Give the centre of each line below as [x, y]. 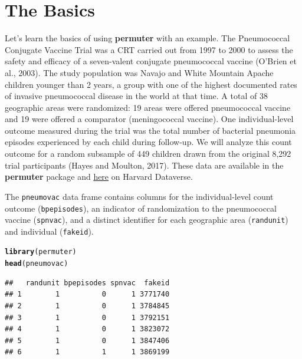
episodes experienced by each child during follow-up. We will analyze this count [148, 142]
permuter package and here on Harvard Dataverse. [99, 177]
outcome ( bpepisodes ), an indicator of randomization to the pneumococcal [141, 208]
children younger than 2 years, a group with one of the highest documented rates [151, 84]
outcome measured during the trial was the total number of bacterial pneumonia [150, 130]
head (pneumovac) [37, 264]
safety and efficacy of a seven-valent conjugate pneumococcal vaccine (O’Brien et [151, 61]
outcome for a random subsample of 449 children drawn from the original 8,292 [148, 154]
